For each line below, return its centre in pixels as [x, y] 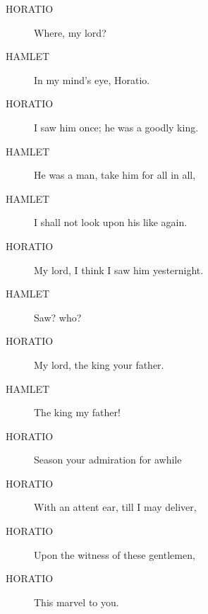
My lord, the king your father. [99, 364]
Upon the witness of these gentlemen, [115, 554]
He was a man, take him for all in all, [115, 175]
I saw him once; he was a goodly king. [116, 127]
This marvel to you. [77, 602]
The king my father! [77, 412]
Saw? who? [58, 317]
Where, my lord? [70, 32]
